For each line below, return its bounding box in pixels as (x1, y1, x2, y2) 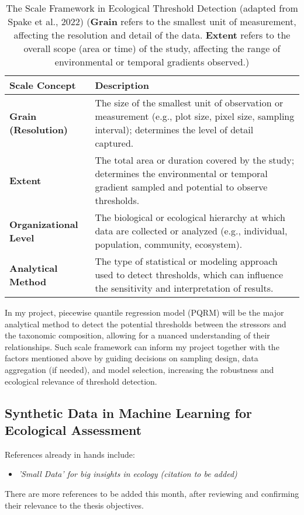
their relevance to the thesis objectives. (5, 499, 144, 511)
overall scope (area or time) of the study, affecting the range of (23, 42, 281, 55)
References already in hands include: (5, 448, 135, 460)
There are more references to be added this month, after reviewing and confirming (5, 487, 299, 499)
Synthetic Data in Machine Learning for (5, 403, 252, 421)
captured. (95, 136, 134, 150)
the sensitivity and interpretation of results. (95, 281, 274, 295)
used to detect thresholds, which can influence (95, 268, 284, 281)
